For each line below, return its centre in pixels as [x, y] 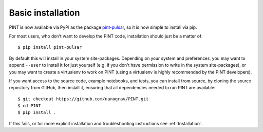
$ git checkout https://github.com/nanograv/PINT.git [83, 99]
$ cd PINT [29, 106]
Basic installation [45, 13]
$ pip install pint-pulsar [50, 47]
